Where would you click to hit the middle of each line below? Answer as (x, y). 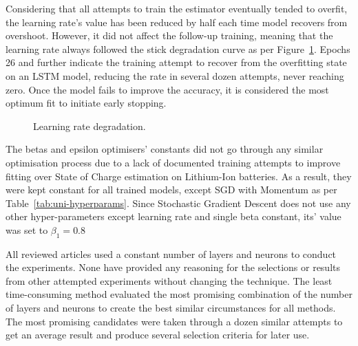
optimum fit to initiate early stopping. (86, 103)
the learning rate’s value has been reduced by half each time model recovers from (177, 22)
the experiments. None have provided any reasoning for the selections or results (173, 267)
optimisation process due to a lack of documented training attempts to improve (173, 162)
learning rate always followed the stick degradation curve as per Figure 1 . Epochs (178, 48)
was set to (27, 229)
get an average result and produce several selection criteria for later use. (158, 335)
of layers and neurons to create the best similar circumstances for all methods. (171, 308)
